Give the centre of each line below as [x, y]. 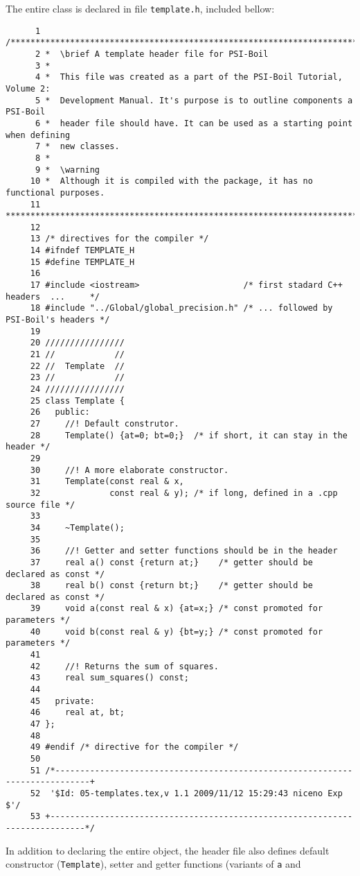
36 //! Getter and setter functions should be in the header [184, 551]
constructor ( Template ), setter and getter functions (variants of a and [153, 864]
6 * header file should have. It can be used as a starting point [194, 123]
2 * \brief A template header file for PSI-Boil [152, 54]
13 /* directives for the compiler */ [119, 239]
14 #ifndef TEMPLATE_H [82, 251]
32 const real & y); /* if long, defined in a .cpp [184, 493]
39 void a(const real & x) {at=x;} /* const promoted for [177, 609]
